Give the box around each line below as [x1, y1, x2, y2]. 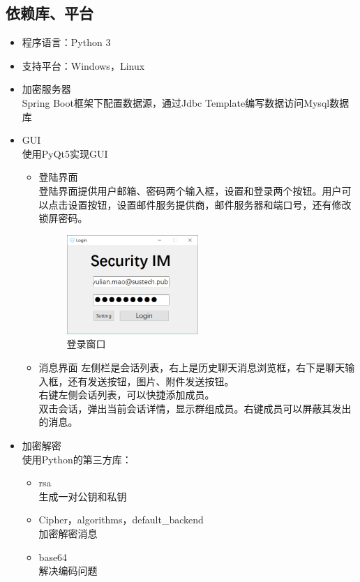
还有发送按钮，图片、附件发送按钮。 [68, 373, 234, 388]
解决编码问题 [38, 563, 98, 578]
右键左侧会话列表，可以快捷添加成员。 [38, 387, 215, 402]
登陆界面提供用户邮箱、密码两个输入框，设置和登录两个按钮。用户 [38, 183, 342, 197]
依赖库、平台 [6, 2, 93, 24]
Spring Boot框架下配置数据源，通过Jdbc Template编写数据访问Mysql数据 [22, 95, 350, 110]
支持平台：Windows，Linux [22, 58, 145, 73]
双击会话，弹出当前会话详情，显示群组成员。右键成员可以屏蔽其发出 [38, 401, 352, 415]
